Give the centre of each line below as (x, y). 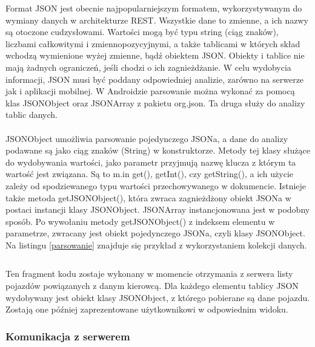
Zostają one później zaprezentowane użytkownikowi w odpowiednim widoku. (147, 309)
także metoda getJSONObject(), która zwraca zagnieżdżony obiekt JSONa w (148, 197)
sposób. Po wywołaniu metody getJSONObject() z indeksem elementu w (140, 221)
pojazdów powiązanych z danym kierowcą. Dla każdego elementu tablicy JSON (152, 286)
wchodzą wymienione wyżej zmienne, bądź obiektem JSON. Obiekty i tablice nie (155, 55)
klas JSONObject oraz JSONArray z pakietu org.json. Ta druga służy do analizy (155, 102)
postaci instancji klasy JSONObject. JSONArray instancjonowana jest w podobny (158, 209)
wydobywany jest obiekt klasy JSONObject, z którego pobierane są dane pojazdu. (158, 297)
